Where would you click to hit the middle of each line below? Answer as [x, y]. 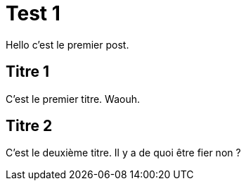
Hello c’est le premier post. [67, 44]
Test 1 [33, 13]
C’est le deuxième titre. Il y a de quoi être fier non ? [123, 153]
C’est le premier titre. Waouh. [73, 99]
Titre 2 [29, 126]
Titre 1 [27, 72]
